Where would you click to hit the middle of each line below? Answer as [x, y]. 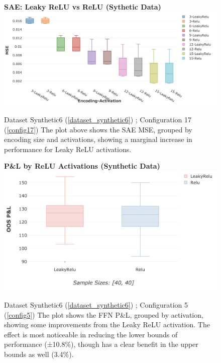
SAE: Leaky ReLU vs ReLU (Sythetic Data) [83, 7]
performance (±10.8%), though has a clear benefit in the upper [101, 344]
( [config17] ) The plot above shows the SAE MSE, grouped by [98, 129]
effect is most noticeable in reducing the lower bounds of [91, 334]
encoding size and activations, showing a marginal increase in [98, 139]
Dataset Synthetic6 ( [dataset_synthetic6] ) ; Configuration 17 [98, 120]
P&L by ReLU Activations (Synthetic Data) [82, 166]
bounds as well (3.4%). [39, 354]
